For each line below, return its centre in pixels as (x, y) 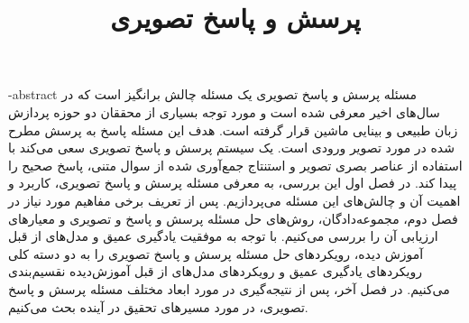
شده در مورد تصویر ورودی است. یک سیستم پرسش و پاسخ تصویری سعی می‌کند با (231, 148)
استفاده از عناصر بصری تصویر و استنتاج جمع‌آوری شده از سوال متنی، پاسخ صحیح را (235, 165)
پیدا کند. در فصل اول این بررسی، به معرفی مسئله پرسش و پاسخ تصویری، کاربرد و (233, 183)
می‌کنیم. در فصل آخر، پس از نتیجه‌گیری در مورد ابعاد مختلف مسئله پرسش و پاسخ (229, 288)
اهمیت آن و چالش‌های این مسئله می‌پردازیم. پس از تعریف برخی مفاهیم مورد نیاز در (234, 200)
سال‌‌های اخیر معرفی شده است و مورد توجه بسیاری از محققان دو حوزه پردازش (224, 111)
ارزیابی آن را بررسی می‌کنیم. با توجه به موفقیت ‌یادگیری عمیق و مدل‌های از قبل (223, 236)
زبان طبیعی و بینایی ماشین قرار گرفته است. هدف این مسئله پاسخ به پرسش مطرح (233, 129)
